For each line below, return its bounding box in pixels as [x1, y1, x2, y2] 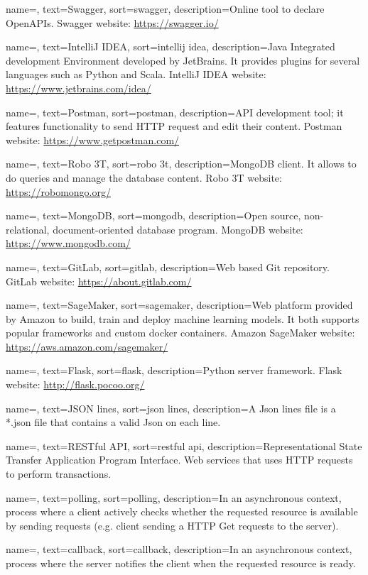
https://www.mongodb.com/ [6, 236, 131, 251]
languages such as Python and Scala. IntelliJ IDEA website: [6, 67, 266, 82]
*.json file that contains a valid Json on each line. [6, 415, 221, 429]
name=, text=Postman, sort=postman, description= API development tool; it [6, 104, 344, 119]
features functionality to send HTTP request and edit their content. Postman [6, 119, 342, 133]
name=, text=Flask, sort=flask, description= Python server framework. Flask [6, 363, 342, 378]
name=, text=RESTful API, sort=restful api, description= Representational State [6, 438, 362, 453]
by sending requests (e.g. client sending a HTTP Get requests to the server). [6, 517, 339, 532]
